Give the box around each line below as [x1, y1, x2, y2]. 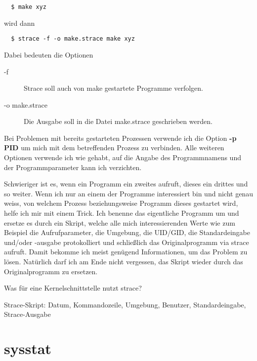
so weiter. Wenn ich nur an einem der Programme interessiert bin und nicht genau [4, 188, 253, 198]
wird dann [4, 17, 35, 28]
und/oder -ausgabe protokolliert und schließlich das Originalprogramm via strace [4, 237, 249, 247]
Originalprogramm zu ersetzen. [4, 266, 98, 276]
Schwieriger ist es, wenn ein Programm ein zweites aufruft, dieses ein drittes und [4, 179, 248, 189]
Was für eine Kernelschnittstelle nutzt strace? [4, 283, 142, 293]
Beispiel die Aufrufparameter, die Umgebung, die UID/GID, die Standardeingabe [4, 227, 250, 238]
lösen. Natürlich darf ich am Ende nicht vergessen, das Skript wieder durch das [4, 256, 243, 266]
